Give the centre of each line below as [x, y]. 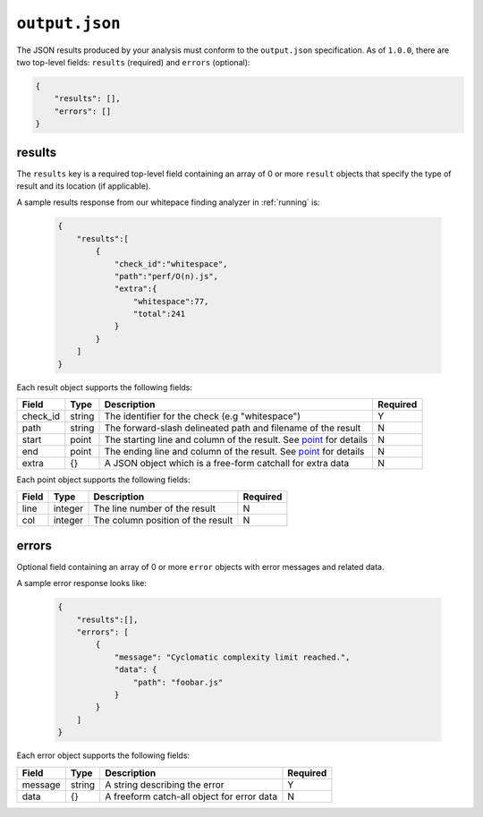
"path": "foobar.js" [178, 682]
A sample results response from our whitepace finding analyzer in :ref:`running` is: [168, 202]
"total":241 [159, 314]
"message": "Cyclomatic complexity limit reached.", [232, 657]
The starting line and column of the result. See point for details [236, 440]
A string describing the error [165, 785]
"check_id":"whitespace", [171, 264]
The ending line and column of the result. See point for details [234, 452]
